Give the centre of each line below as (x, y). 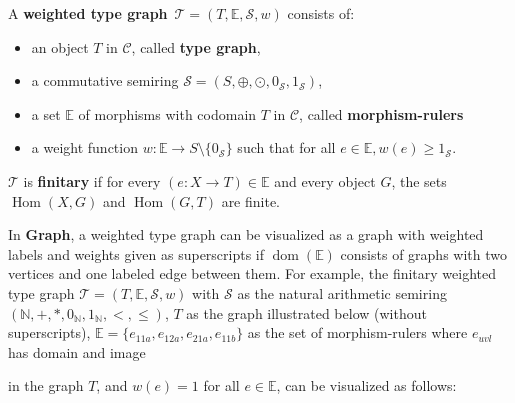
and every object (325, 180)
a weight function (84, 147)
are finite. (251, 200)
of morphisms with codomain (167, 113)
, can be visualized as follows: (366, 385)
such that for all (286, 147)
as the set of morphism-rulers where (357, 332)
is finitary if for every (92, 180)
